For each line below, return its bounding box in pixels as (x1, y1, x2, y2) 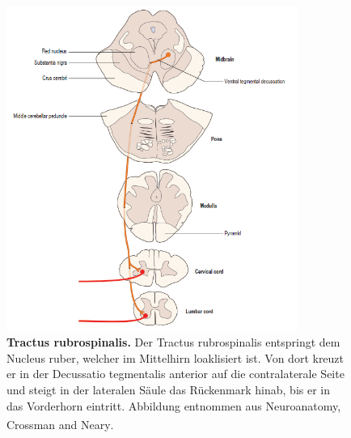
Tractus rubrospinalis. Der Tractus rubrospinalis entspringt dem (6, 334, 340, 351)
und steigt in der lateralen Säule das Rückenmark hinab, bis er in (6, 381, 330, 398)
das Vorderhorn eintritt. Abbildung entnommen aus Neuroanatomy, (6, 397, 341, 414)
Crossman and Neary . (6, 415, 114, 432)
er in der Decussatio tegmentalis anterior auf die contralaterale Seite (6, 365, 345, 382)
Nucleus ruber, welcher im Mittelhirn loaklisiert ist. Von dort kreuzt (6, 349, 345, 366)
